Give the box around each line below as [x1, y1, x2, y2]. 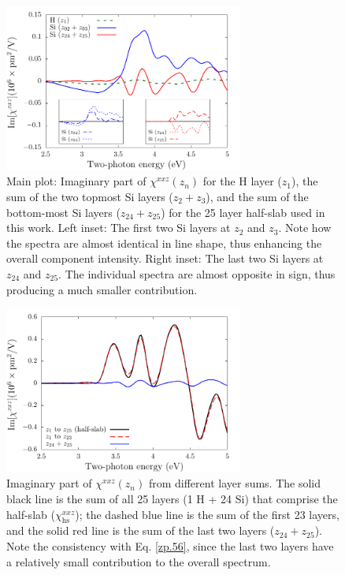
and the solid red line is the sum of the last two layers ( [6, 522, 275, 539]
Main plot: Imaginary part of [6, 173, 147, 189]
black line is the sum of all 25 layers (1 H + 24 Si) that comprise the [6, 491, 338, 507]
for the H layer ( [202, 173, 282, 189]
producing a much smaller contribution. [6, 281, 198, 297]
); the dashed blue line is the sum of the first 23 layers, [75, 506, 339, 522]
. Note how [278, 219, 332, 236]
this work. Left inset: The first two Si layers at [6, 219, 231, 236]
